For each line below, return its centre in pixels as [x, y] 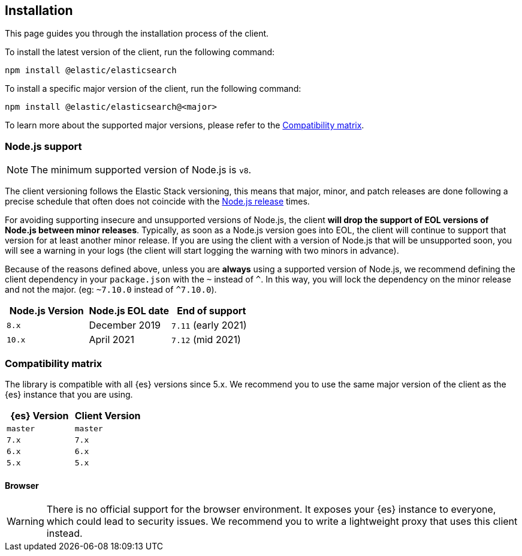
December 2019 [125, 325]
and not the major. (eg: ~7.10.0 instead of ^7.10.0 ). [111, 290]
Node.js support [43, 146]
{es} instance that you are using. [69, 394]
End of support [212, 311]
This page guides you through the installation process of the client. [137, 34]
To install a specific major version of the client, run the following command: [153, 89]
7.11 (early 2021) [209, 325]
